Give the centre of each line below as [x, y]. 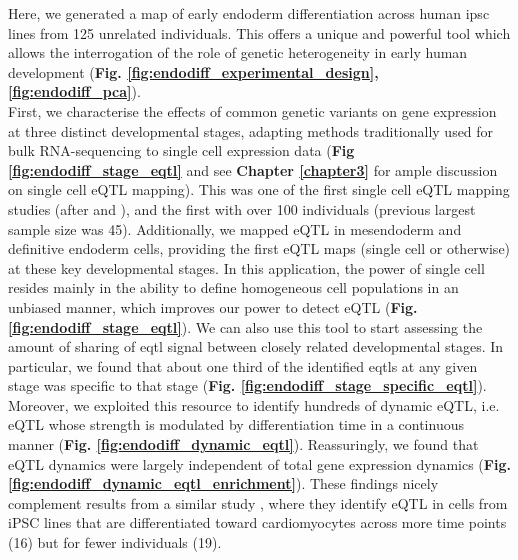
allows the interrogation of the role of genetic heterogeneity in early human [238, 52]
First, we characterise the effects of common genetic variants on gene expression [252, 110]
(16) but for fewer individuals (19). [115, 542]
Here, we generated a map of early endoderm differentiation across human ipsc [249, 13]
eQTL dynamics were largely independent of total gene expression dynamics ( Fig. [259, 463]
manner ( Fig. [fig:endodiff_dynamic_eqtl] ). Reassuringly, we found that [243, 444]
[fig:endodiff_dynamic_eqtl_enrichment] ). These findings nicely [223, 483]
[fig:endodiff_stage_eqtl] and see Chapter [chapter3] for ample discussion [253, 169]
